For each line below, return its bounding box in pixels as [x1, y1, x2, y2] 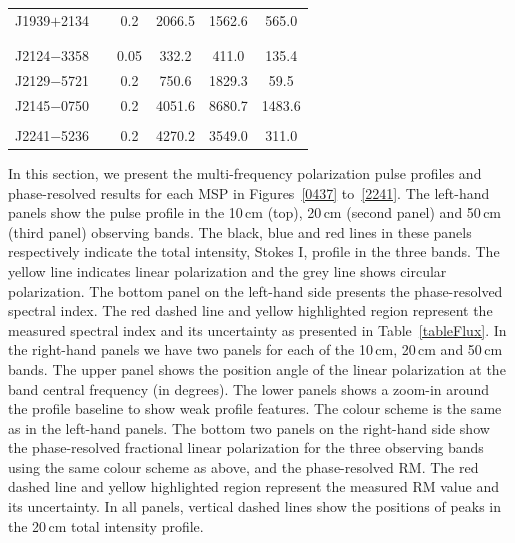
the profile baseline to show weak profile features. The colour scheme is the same [8, 398, 502, 419]
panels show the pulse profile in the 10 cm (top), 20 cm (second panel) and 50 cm [8, 202, 502, 223]
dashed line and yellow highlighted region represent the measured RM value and [8, 476, 499, 497]
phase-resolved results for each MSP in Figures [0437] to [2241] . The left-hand [8, 182, 490, 203]
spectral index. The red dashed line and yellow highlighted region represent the [8, 300, 493, 321]
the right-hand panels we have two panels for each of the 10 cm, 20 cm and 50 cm [8, 339, 503, 360]
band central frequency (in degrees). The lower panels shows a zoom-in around [8, 378, 490, 399]
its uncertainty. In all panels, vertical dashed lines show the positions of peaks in [8, 496, 502, 517]
